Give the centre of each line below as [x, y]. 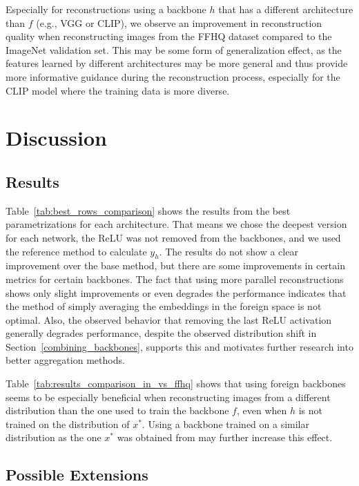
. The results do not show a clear [229, 251]
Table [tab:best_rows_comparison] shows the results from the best [148, 210]
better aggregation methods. [65, 360]
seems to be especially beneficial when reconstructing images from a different [168, 397]
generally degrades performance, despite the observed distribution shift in [161, 333]
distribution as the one [54, 437]
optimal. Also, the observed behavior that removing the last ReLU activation [169, 319]
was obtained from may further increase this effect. [225, 437]
